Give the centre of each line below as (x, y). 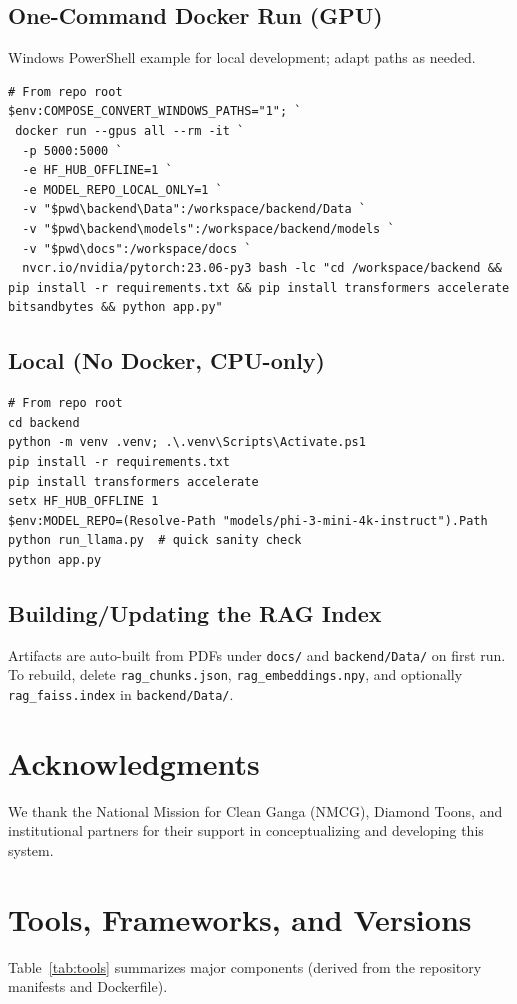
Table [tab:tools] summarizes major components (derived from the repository (245, 966)
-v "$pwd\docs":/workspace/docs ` (137, 248)
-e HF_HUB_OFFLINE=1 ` (97, 170)
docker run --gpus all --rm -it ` (130, 130)
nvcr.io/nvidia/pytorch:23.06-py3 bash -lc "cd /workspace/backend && (262, 268)
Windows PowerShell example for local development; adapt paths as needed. (242, 57)
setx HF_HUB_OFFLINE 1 (83, 501)
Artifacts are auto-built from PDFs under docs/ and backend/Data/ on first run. (257, 654)
